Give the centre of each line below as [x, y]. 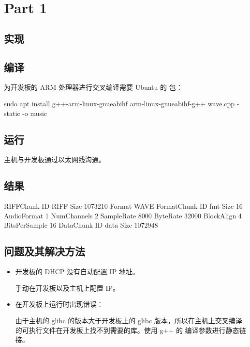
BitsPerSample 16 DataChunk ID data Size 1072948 [81, 225]
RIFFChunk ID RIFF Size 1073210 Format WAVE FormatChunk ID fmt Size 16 [123, 206]
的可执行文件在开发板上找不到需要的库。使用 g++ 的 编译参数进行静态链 [131, 330]
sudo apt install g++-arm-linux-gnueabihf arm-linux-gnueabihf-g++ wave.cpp [119, 103]
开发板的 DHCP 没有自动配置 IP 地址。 [77, 272]
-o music [35, 113]
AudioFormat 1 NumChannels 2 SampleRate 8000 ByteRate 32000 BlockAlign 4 [123, 215]
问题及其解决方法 [44, 251]
